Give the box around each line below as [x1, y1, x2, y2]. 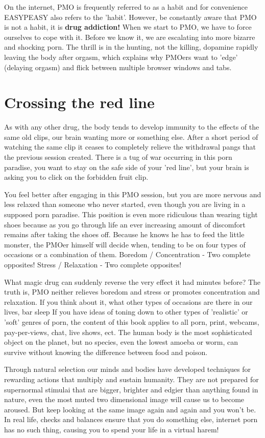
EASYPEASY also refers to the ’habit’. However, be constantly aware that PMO [4, 11, 257, 22]
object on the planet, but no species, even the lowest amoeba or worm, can [4, 337, 238, 347]
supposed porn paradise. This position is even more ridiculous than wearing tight [4, 209, 258, 220]
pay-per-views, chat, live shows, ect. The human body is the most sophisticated [4, 326, 252, 337]
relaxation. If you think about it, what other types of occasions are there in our [4, 296, 253, 307]
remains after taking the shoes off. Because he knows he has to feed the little [4, 229, 245, 240]
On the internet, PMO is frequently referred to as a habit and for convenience [4, 2, 248, 12]
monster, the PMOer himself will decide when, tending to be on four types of [4, 239, 246, 249]
